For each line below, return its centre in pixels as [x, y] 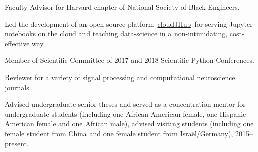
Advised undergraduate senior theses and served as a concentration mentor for [125, 104]
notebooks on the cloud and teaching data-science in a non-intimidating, [116, 33]
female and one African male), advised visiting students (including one [145, 124]
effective [17, 43]
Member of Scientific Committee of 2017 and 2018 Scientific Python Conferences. [130, 60]
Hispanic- [234, 113]
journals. [18, 87]
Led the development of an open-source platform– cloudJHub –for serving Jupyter [129, 23]
